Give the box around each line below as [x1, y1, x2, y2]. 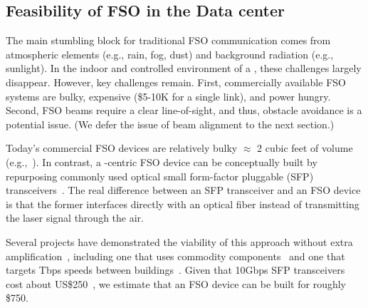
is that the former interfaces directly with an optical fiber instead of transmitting [6, 196, 359, 211]
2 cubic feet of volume [257, 140, 353, 155]
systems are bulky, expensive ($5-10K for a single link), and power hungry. [6, 88, 331, 103]
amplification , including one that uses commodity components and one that [6, 248, 345, 263]
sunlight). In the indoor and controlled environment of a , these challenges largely [6, 61, 362, 76]
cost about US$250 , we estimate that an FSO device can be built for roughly [6, 276, 346, 291]
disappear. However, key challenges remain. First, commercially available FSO [6, 74, 346, 89]
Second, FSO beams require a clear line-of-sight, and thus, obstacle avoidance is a [6, 103, 362, 118]
